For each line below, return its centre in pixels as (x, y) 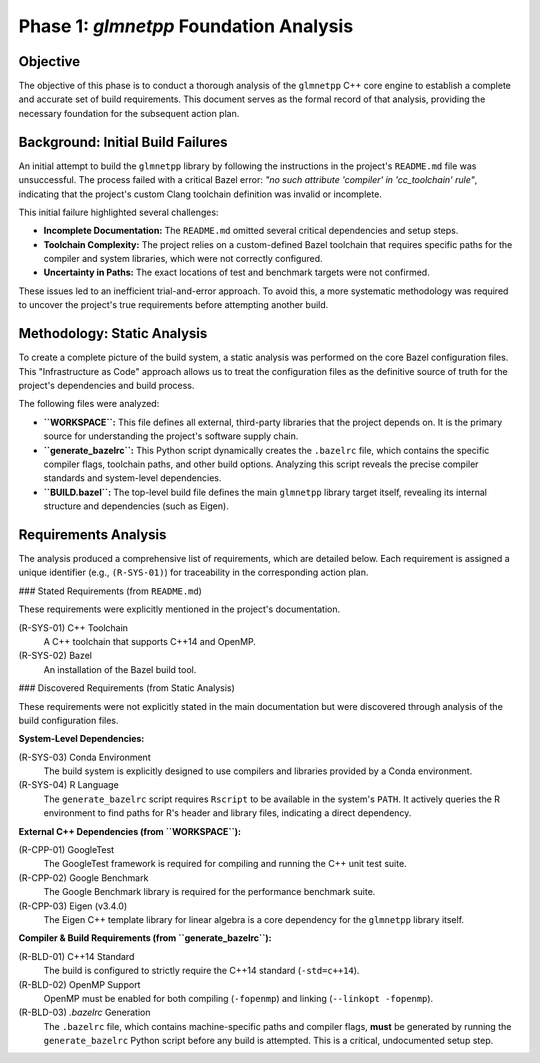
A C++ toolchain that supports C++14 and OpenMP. (150, 641)
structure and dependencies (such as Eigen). (136, 506)
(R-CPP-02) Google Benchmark (83, 877)
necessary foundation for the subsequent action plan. (129, 113)
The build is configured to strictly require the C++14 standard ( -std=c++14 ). (201, 971)
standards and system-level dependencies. (132, 478)
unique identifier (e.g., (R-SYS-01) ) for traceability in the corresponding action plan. (193, 572)
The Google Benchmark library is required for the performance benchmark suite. (209, 892)
